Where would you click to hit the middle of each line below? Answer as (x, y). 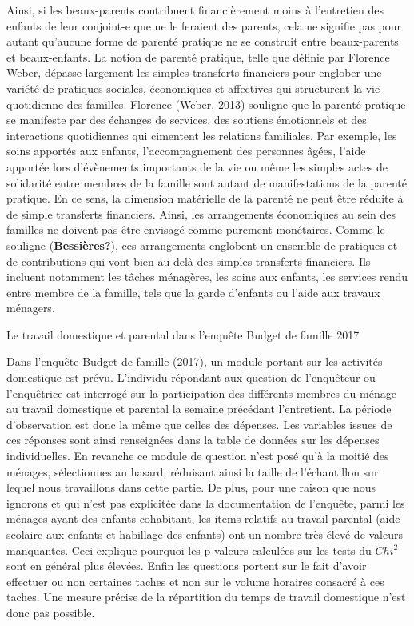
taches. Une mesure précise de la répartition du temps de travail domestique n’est (206, 597)
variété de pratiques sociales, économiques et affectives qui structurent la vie (193, 88)
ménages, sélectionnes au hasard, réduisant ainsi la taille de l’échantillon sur (193, 471)
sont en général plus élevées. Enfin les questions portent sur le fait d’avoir (187, 566)
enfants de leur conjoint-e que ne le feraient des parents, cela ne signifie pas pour (204, 25)
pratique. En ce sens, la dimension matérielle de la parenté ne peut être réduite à (205, 198)
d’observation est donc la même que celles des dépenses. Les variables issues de (199, 424)
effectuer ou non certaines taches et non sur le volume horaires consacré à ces (195, 581)
